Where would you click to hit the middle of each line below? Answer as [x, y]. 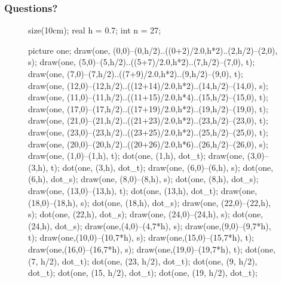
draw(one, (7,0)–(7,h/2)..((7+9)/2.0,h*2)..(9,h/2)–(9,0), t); [136, 73]
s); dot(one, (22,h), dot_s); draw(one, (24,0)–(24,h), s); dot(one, [146, 214]
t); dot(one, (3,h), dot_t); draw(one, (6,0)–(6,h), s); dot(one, [162, 167]
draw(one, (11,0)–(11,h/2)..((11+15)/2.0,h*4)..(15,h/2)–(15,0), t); [148, 97]
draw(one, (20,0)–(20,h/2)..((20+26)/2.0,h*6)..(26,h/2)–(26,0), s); [148, 144]
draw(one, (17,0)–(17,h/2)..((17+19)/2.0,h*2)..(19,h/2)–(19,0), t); [148, 108]
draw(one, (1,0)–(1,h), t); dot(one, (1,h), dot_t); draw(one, [137, 156]
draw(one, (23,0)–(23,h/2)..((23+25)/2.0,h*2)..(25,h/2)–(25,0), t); [148, 132]
